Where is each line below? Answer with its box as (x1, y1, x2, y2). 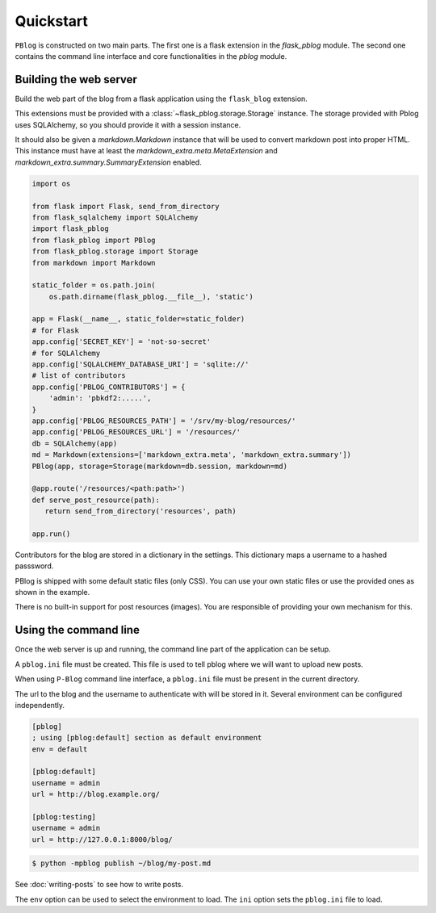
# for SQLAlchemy (31, 348, 101, 358)
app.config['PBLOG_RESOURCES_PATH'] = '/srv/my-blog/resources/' (31, 416, 296, 425)
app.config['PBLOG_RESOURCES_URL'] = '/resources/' (31, 428, 241, 437)
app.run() (31, 529, 71, 538)
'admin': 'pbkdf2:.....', (48, 394, 152, 403)
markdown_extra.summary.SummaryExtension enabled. (15, 157, 202, 167)
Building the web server (15, 73, 137, 86)
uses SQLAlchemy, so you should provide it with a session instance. (15, 119, 241, 129)
